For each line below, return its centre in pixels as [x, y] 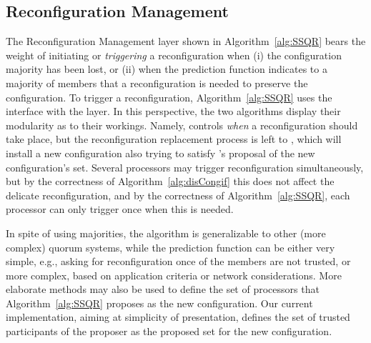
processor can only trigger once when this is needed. [120, 209]
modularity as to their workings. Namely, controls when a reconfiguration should [182, 125]
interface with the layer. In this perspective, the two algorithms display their [173, 111]
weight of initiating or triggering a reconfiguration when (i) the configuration [174, 55]
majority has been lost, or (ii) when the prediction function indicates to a [167, 69]
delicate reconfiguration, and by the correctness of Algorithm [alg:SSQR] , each [178, 195]
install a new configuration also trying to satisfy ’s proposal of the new [160, 153]
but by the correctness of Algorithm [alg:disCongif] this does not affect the [170, 181]
